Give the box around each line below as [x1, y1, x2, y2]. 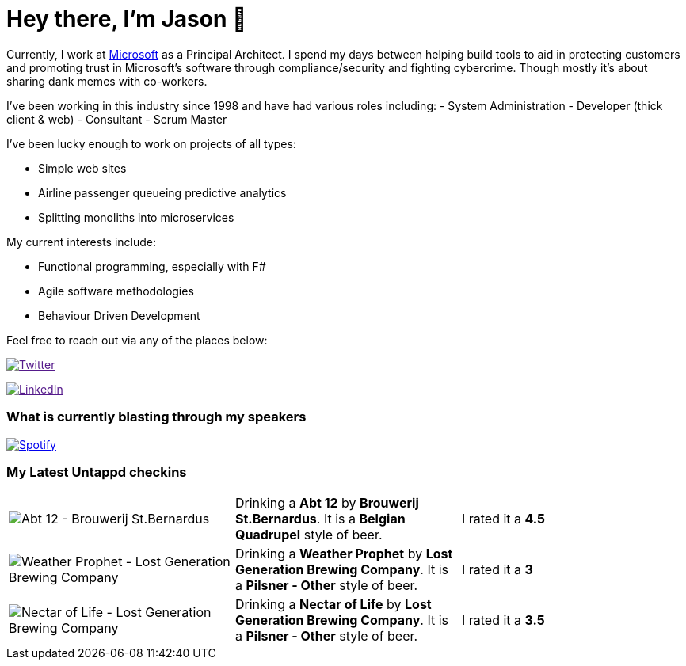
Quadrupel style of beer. [234, 527, 383, 543]
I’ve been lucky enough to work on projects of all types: [6, 136, 296, 150]
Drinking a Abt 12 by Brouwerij [234, 495, 419, 512]
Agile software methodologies [38, 284, 194, 298]
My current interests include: [6, 234, 156, 249]
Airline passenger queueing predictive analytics [38, 185, 287, 200]
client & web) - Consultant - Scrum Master [6, 112, 227, 126]
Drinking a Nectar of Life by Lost [234, 596, 432, 613]
